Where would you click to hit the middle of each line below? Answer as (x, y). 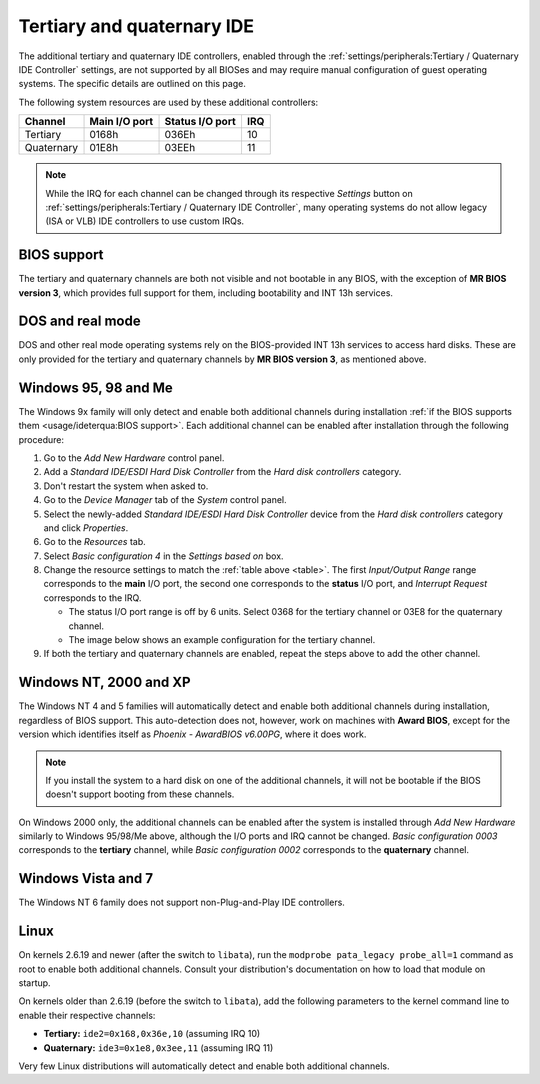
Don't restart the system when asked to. (126, 486)
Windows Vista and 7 (86, 878)
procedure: (41, 439)
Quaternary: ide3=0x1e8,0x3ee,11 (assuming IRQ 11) (158, 1047)
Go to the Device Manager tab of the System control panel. (165, 500)
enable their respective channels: (87, 1015)
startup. (34, 983)
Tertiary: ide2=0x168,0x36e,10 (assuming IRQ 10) (152, 1034)
